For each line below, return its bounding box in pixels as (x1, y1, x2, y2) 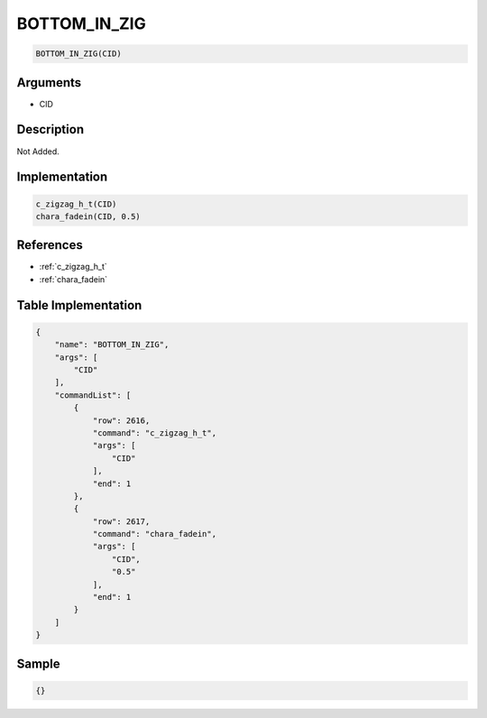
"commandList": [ (54, 390, 132, 400)
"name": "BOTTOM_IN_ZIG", (54, 339, 170, 350)
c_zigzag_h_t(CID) (35, 198, 117, 209)
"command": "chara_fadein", (92, 529, 216, 539)
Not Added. (16, 145, 60, 157)
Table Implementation (16, 298, 142, 313)
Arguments (16, 75, 82, 90)
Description (16, 122, 85, 137)
